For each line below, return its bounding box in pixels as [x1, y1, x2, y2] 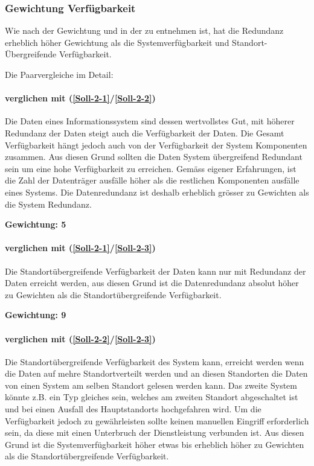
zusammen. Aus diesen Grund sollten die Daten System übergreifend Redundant [5, 150, 303, 163]
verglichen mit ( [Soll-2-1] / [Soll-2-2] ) [5, 92, 156, 104]
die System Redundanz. [5, 197, 92, 210]
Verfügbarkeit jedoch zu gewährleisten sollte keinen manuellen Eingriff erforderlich [5, 414, 309, 427]
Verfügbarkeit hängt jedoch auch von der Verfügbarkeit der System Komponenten [5, 138, 307, 151]
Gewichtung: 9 [5, 308, 66, 321]
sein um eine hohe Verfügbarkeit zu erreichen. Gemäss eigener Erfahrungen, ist [5, 162, 296, 174]
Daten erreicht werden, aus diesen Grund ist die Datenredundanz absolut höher [5, 276, 299, 289]
